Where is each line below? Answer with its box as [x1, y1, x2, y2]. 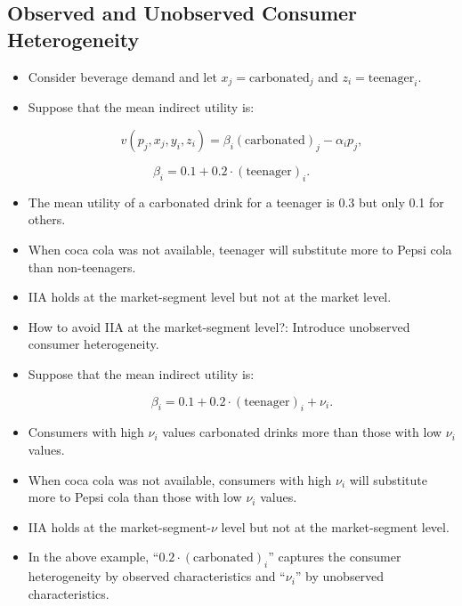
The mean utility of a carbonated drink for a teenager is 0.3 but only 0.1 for [28, 192, 444, 211]
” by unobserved [295, 567, 385, 586]
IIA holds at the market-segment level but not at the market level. [28, 287, 392, 306]
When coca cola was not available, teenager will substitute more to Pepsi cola [28, 239, 452, 258]
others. [28, 210, 66, 229]
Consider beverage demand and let [28, 67, 217, 85]
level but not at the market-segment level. [221, 517, 450, 536]
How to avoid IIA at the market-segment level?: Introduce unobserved [28, 317, 410, 335]
